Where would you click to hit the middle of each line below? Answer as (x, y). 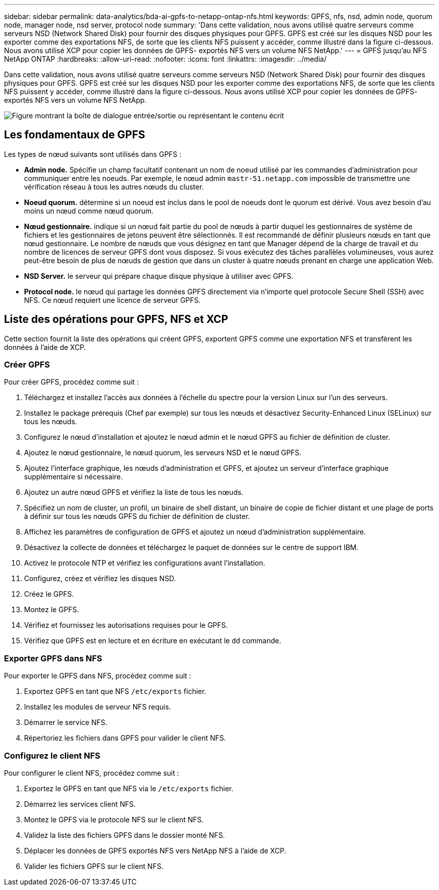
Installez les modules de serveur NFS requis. (98, 707)
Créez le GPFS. (49, 594)
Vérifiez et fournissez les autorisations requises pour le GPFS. (126, 625)
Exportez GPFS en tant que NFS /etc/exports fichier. (115, 691)
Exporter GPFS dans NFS (53, 658)
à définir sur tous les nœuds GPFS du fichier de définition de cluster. (137, 516)
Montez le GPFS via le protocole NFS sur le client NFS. (114, 819)
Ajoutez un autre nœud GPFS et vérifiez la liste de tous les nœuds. (134, 492)
